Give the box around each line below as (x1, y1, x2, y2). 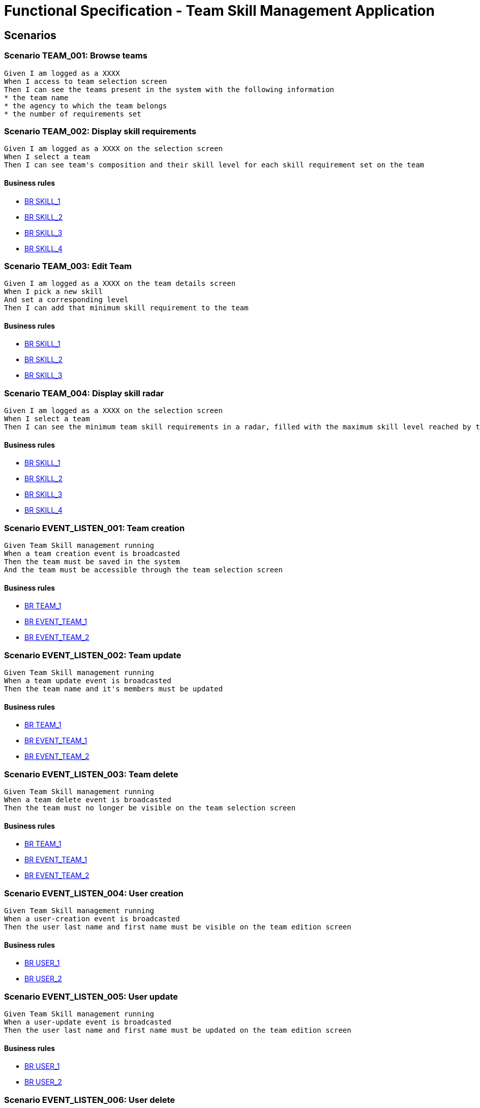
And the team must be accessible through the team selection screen (4, 566, 283, 574)
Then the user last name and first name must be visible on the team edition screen (4, 923, 351, 931)
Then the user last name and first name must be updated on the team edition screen (4, 1026, 351, 1035)
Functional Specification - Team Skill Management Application (4, 2, 435, 19)
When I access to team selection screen (4, 77, 167, 85)
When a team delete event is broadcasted (4, 796, 171, 804)
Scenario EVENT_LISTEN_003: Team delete (4, 769, 178, 779)
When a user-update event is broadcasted (4, 1018, 171, 1027)
